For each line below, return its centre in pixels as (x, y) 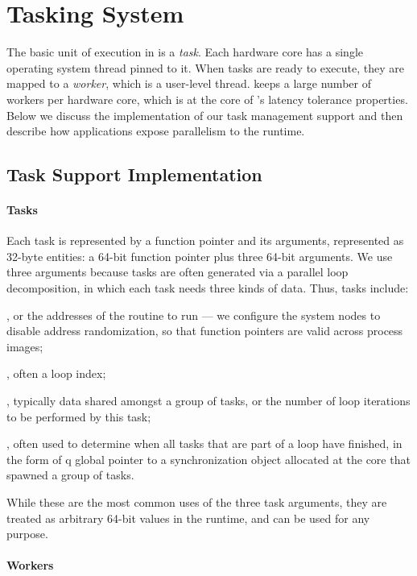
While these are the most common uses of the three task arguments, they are (197, 501)
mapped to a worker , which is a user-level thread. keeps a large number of (189, 83)
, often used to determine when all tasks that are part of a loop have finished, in (204, 443)
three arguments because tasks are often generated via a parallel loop (178, 272)
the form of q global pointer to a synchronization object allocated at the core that (208, 459)
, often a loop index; (56, 373)
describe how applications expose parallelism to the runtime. (156, 131)
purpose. (27, 534)
